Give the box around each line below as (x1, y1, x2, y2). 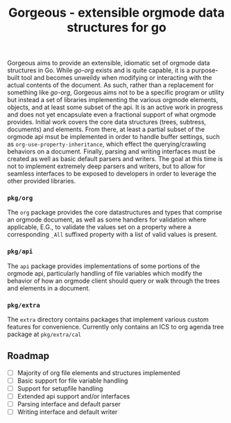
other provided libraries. (7, 177, 76, 185)
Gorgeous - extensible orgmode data (8, 5, 225, 21)
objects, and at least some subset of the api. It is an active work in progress (7, 103, 223, 112)
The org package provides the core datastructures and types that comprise (7, 208, 223, 217)
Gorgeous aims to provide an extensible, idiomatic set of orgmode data (7, 59, 210, 67)
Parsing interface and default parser (17, 400, 121, 408)
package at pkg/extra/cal (7, 330, 82, 338)
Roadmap (7, 350, 50, 362)
